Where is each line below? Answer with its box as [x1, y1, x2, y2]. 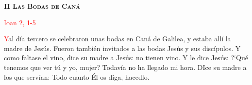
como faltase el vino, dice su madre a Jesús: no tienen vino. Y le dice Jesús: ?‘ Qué [4, 52, 248, 63]
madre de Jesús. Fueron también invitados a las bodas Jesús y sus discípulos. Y [4, 43, 241, 53]
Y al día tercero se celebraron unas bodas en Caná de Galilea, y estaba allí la [4, 34, 231, 44]
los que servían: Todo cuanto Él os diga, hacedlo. [4, 71, 150, 82]
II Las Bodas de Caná [4, 1, 80, 11]
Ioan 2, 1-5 [4, 17, 36, 27]
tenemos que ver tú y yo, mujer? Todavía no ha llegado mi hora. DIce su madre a [4, 62, 247, 72]
